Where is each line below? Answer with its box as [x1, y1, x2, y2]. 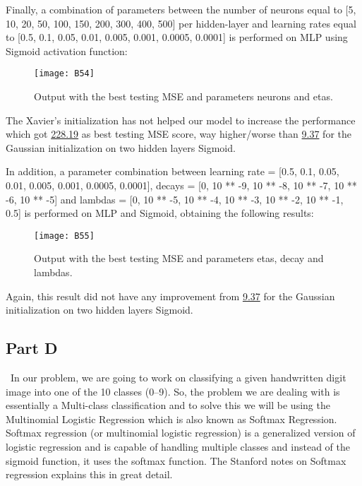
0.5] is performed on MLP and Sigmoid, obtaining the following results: [6, 206, 314, 220]
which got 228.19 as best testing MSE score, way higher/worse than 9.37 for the [6, 126, 351, 141]
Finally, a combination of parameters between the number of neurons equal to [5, [6, 2, 356, 16]
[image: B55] [34, 230, 95, 241]
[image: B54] [34, 69, 95, 79]
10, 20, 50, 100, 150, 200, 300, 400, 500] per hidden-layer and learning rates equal [6, 16, 356, 30]
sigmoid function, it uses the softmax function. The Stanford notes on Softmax [6, 453, 346, 468]
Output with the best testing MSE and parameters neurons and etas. [34, 89, 333, 104]
